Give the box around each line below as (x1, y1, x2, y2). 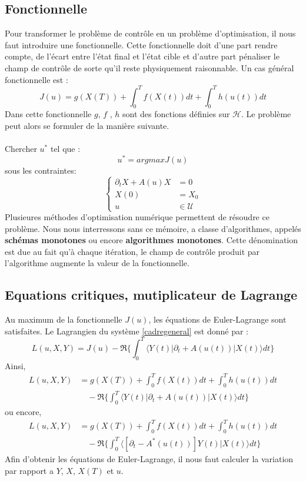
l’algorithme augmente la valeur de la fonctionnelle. (5, 257, 189, 269)
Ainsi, (5, 359, 26, 371)
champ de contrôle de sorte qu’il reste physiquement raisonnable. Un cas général (5, 61, 294, 74)
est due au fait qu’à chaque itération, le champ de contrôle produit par (5, 245, 260, 257)
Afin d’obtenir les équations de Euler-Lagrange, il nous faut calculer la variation (5, 452, 294, 465)
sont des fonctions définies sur (122, 108, 230, 120)
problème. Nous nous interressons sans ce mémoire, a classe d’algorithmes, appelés (5, 222, 301, 234)
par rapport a (5, 464, 54, 476)
